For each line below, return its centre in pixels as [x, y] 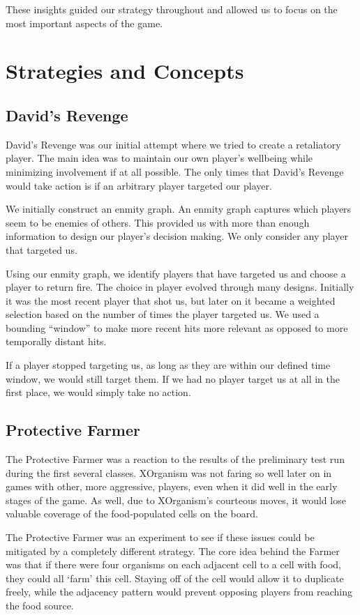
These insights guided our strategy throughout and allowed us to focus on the [172, 9]
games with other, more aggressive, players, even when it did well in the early [172, 486]
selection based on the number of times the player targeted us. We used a [163, 314]
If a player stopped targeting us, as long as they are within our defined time [168, 365]
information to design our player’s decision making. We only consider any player [177, 236]
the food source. [40, 605]
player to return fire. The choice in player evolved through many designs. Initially [180, 287]
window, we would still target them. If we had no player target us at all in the [173, 378]
